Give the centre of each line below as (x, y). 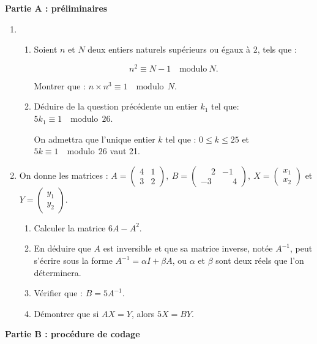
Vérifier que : (58, 293)
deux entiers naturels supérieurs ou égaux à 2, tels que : (192, 49)
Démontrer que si (66, 313)
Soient (46, 49)
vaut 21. (125, 151)
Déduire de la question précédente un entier (116, 106)
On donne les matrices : (64, 175)
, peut (301, 248)
